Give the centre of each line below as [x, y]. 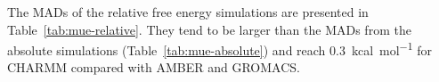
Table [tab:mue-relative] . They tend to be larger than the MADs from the [209, 29]
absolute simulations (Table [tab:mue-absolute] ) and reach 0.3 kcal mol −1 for [219, 49]
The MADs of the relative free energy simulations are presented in [188, 12]
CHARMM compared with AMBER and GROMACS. [154, 67]
